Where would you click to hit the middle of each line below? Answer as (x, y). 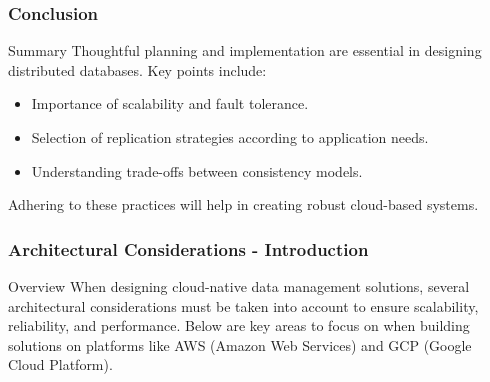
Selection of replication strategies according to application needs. (230, 137)
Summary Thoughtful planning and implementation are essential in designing (245, 50)
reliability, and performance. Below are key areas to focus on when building (239, 325)
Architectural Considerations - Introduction (188, 248)
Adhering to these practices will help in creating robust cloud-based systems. (243, 204)
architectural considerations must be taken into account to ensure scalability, (243, 305)
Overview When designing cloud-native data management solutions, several (239, 286)
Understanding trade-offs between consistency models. (197, 170)
